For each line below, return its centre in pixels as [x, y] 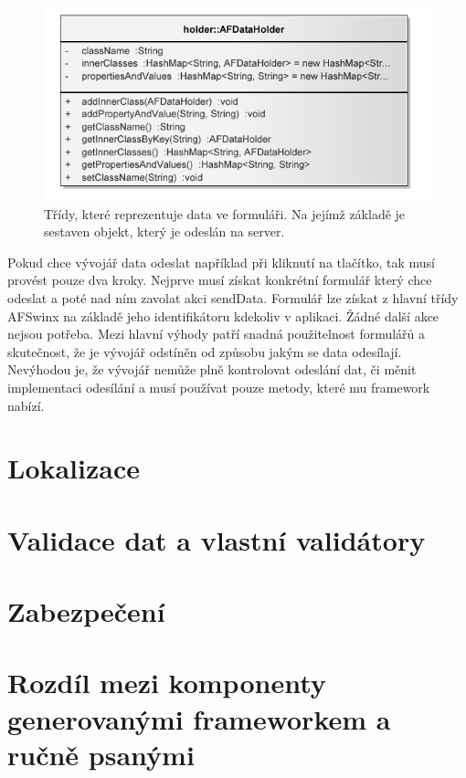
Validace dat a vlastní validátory [217, 539]
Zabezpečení [86, 611]
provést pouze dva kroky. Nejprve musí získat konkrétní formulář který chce [220, 280]
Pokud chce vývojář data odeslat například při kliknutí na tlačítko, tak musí [221, 262]
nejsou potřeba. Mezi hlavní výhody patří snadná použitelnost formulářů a [217, 334]
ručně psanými [101, 754]
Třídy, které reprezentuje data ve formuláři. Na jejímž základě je [225, 213]
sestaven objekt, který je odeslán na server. [164, 231]
